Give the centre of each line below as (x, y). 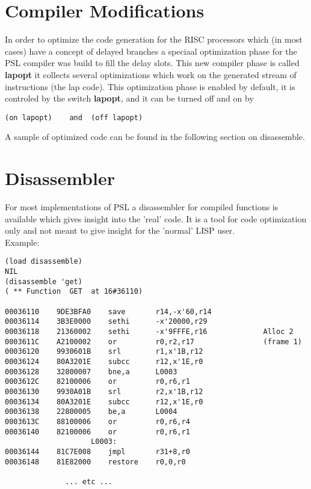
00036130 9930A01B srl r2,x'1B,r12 (104, 391)
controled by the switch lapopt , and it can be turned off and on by (129, 98)
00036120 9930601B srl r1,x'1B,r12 (104, 352)
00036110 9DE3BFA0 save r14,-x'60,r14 (108, 311)
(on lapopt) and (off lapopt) (74, 117)
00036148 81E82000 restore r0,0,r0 (95, 462)
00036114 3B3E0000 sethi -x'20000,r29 (106, 322)
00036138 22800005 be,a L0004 (91, 412)
